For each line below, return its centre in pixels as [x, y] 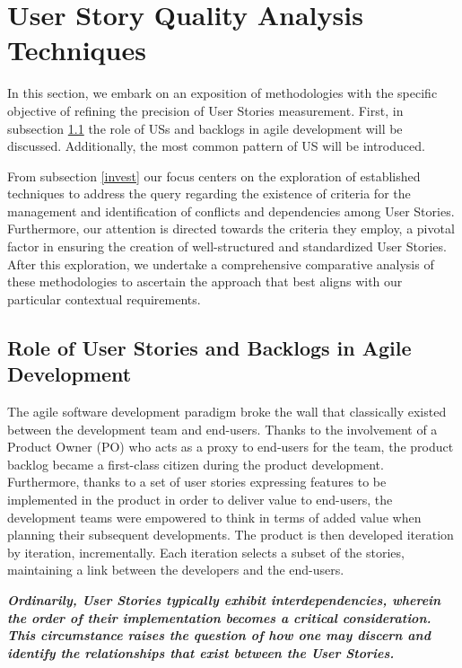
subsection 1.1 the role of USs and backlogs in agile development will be [205, 128]
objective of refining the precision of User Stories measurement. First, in [205, 110]
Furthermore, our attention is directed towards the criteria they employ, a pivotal [231, 229]
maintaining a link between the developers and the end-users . [176, 570]
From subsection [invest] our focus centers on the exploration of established [214, 176]
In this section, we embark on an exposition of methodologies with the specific [222, 93]
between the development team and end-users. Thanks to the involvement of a [222, 429]
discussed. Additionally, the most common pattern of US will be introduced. [216, 146]
